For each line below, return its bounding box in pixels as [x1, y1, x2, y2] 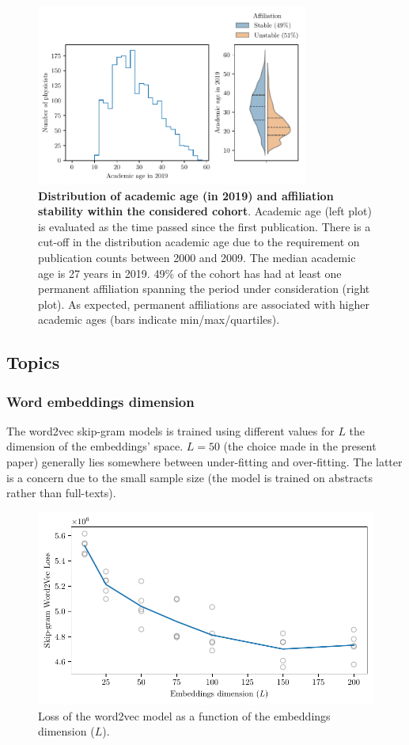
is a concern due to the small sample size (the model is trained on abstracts [6, 469, 373, 485]
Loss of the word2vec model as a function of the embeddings [38, 707, 331, 724]
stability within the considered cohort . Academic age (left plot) [38, 203, 372, 219]
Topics [6, 350, 60, 374]
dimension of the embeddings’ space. [6, 438, 184, 454]
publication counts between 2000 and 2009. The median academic [38, 249, 356, 265]
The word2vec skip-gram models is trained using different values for [6, 422, 335, 439]
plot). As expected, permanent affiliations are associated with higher [38, 295, 369, 312]
